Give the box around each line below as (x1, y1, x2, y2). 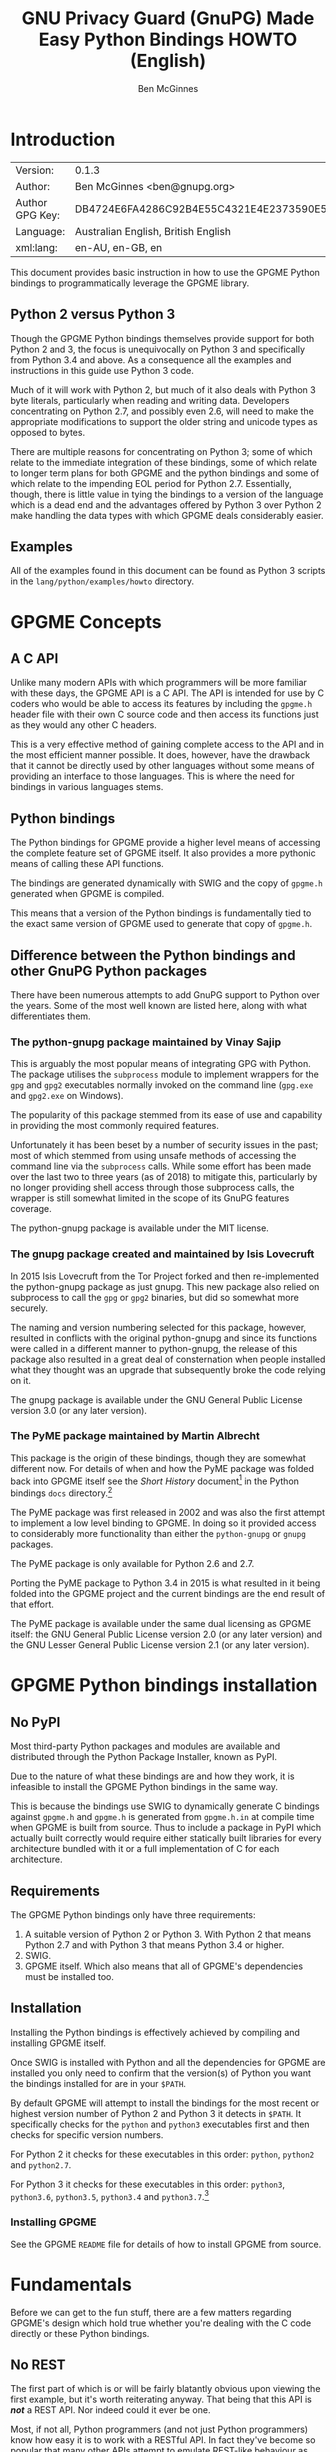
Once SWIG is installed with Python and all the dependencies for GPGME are (10, 2056, 326, 2068)
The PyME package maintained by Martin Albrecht (10, 1429, 260, 1443)
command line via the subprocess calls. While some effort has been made (10, 1160, 312, 1172)
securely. (10, 1302, 48, 1314)
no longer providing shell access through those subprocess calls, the (10, 1182, 295, 1194)
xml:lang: (15, 240, 58, 254)
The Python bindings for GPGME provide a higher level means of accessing (10, 837, 321, 849)
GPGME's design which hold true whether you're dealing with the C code (10, 2317, 312, 2329)
